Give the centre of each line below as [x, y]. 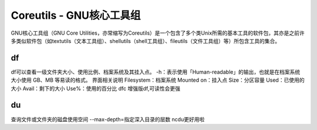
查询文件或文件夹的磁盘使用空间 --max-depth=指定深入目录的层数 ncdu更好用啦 [108, 119]
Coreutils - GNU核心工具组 [76, 15]
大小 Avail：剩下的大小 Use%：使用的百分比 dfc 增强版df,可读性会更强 [95, 88]
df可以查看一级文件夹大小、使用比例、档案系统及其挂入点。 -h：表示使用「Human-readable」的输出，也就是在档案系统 [156, 72]
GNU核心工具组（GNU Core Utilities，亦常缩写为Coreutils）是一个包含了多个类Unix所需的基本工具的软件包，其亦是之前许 [158, 33]
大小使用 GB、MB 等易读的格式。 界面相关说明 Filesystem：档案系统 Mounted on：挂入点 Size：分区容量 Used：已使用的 [158, 80]
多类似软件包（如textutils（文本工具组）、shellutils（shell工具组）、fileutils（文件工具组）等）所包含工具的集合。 [146, 41]
